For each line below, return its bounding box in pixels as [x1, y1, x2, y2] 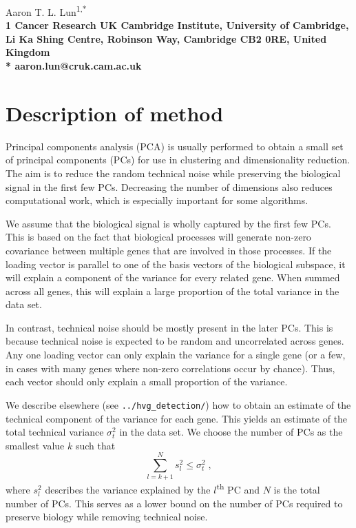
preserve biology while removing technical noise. [6, 509, 208, 524]
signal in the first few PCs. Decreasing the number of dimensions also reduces [6, 179, 333, 194]
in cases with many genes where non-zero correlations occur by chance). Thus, [6, 361, 335, 375]
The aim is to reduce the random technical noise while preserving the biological [6, 165, 341, 180]
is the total [273, 483, 320, 497]
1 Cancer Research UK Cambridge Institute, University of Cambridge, [6, 18, 349, 32]
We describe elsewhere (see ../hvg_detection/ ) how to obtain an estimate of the [6, 397, 351, 412]
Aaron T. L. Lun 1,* [6, 3, 87, 19]
